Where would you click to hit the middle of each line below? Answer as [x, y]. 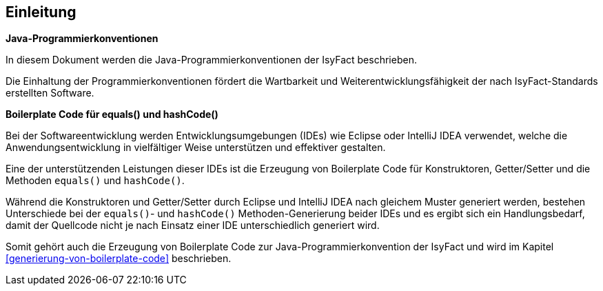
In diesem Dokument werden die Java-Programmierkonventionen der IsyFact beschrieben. [211, 60]
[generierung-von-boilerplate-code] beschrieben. [119, 259]
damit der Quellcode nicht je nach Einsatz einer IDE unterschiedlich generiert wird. [193, 225]
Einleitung [41, 12]
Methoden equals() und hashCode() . [95, 181]
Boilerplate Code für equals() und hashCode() [112, 114]
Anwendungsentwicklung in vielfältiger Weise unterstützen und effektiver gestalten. [196, 148]
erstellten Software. [50, 93]
